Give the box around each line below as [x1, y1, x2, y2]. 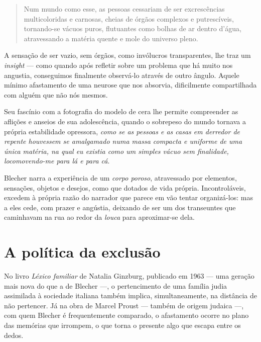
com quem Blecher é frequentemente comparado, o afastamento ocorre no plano [4, 310, 249, 320]
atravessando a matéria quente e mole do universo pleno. [24, 33, 198, 43]
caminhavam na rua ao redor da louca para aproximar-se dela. [4, 212, 195, 222]
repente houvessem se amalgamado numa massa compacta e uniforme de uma [4, 136, 242, 146]
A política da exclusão [4, 241, 161, 262]
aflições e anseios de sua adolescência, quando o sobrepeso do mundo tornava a [4, 116, 246, 126]
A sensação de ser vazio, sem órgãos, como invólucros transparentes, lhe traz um [4, 50, 251, 60]
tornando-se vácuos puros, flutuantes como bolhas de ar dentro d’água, [24, 23, 241, 34]
